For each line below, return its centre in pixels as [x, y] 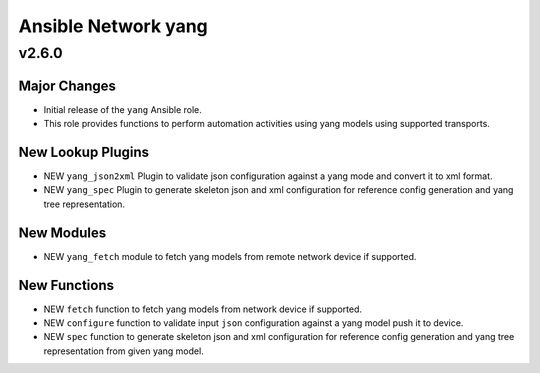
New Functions [66, 285]
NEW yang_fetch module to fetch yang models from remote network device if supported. [230, 256]
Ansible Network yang [113, 26]
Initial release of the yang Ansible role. [122, 109]
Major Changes [67, 85]
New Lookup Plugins [84, 151]
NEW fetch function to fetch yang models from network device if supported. [203, 309]
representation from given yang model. [123, 351]
